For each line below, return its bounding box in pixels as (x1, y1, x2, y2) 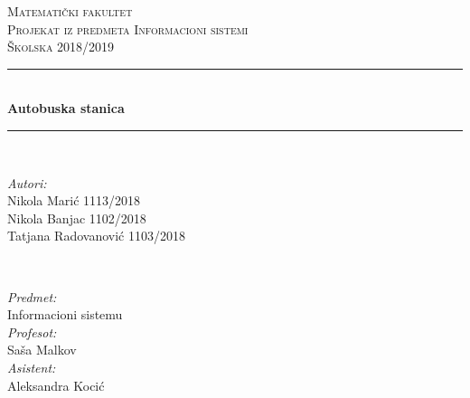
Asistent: (7, 357, 56, 376)
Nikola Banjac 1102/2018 (7, 208, 146, 227)
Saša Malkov (7, 340, 77, 359)
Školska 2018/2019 (7, 37, 115, 56)
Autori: (7, 173, 47, 192)
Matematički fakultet (7, 2, 133, 20)
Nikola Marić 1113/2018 (7, 191, 141, 210)
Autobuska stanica (7, 99, 125, 118)
